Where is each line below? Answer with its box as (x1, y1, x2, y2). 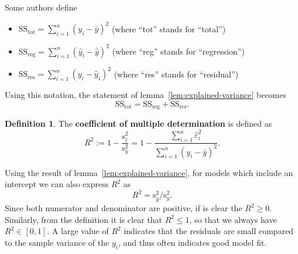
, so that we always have (189, 213, 277, 225)
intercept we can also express (5, 178, 109, 190)
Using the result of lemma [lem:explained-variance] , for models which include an (5, 166, 293, 178)
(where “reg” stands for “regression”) (112, 45, 245, 57)
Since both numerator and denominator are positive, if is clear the (5, 202, 242, 214)
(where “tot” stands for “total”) (111, 22, 226, 35)
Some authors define (5, 1, 77, 13)
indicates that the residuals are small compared (124, 225, 294, 237)
